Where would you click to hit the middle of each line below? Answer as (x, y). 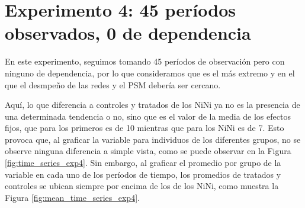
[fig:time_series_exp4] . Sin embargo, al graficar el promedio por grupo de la (143, 163)
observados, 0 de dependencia (128, 33)
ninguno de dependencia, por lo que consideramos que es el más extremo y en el (150, 73)
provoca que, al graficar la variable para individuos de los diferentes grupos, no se (153, 139)
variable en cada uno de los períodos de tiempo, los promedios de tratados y (143, 174)
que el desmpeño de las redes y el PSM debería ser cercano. (113, 84)
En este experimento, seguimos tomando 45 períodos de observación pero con (145, 61)
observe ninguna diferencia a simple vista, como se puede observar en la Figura (148, 151)
